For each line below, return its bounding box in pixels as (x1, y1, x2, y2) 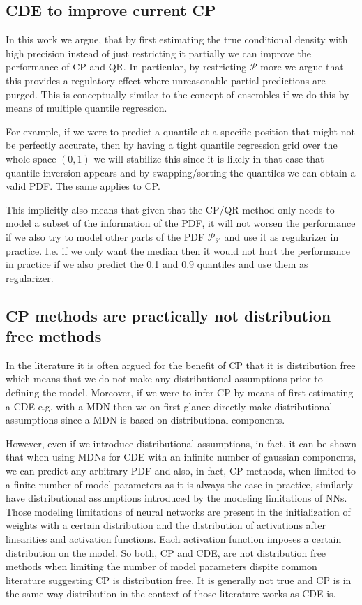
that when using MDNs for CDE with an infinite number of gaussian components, (6, 449, 356, 464)
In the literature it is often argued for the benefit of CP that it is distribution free (6, 357, 356, 372)
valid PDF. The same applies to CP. (6, 179, 160, 193)
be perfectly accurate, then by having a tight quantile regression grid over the (6, 137, 338, 152)
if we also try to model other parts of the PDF (6, 229, 205, 244)
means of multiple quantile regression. (6, 100, 167, 115)
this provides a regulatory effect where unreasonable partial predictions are (6, 73, 326, 87)
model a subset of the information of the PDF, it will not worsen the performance (6, 216, 356, 230)
